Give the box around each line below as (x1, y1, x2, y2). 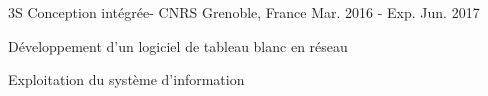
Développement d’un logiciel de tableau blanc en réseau (8, 35, 348, 56)
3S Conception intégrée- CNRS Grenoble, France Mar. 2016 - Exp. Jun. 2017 (8, 2, 480, 22)
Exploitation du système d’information (8, 69, 245, 90)
